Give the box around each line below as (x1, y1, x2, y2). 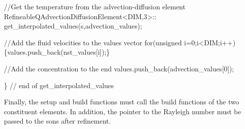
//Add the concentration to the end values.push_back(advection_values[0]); (4, 63, 234, 73)
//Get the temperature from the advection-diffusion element (4, 1, 185, 11)
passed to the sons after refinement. (4, 116, 111, 126)
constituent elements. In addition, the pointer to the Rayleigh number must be (4, 106, 241, 116)
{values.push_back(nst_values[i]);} (4, 47, 110, 57)
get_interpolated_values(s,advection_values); (4, 21, 142, 31)
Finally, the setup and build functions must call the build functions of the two (4, 97, 239, 107)
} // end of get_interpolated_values (4, 80, 114, 90)
